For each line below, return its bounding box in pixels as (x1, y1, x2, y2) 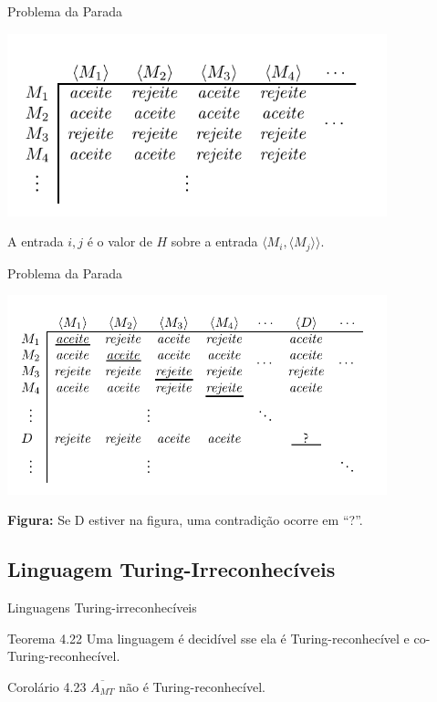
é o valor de (87, 232, 152, 251)
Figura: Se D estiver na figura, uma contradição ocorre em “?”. (7, 510, 363, 529)
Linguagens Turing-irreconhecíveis (7, 598, 197, 617)
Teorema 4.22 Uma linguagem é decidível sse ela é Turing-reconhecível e (7, 628, 410, 647)
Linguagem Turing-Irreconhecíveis (7, 555, 336, 583)
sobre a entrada (171, 232, 258, 251)
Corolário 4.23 (7, 676, 87, 696)
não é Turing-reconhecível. (119, 676, 265, 696)
